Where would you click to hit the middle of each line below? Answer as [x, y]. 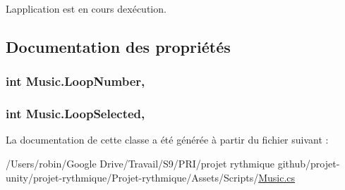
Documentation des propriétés [118, 46]
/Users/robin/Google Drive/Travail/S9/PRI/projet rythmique [140, 164]
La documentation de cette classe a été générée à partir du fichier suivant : [167, 140]
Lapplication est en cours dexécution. [86, 8]
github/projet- [309, 164]
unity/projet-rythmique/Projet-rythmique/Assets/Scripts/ [132, 177]
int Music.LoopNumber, [75, 81]
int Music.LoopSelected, [75, 114]
